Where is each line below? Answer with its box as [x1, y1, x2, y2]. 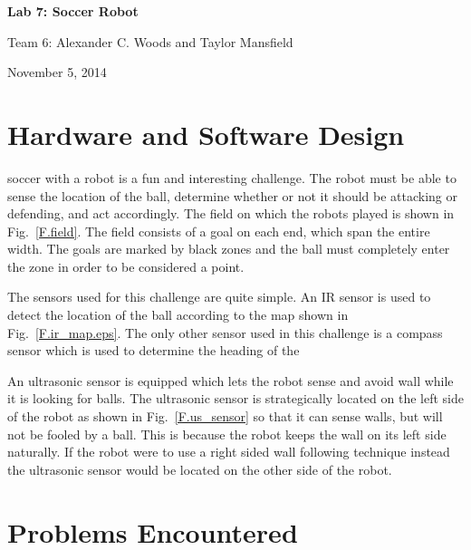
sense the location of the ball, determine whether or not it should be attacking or [7, 186, 457, 205]
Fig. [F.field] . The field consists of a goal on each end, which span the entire [7, 221, 430, 240]
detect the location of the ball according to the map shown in [7, 305, 349, 324]
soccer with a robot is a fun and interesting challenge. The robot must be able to [7, 168, 457, 187]
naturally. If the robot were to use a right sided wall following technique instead [7, 442, 450, 461]
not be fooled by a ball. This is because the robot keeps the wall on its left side [7, 424, 447, 443]
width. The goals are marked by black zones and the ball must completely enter [7, 239, 450, 258]
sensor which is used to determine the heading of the [7, 341, 300, 360]
